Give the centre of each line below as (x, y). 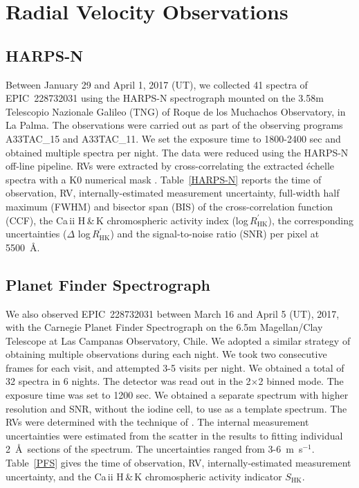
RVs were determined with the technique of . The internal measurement (157, 422)
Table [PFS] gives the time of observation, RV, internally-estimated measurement (178, 463)
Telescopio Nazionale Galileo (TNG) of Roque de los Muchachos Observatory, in (176, 111)
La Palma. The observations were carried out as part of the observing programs (174, 125)
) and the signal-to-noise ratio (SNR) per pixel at (215, 234)
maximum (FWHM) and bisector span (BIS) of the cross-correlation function (169, 206)
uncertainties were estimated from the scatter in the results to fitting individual (174, 435)
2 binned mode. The (301, 381)
